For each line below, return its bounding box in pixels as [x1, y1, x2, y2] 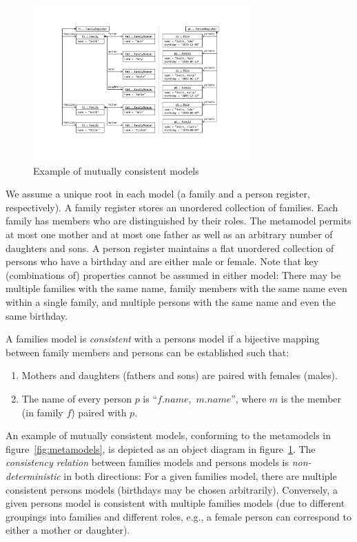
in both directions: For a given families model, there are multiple [63, 468, 337, 483]
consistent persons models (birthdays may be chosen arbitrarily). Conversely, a [6, 482, 338, 496]
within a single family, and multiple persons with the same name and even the [6, 294, 336, 309]
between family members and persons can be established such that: [6, 345, 289, 359]
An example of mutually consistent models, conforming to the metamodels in [6, 428, 331, 443]
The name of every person [21, 391, 132, 405]
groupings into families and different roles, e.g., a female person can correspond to [6, 509, 351, 523]
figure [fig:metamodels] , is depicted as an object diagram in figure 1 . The [6, 441, 316, 456]
